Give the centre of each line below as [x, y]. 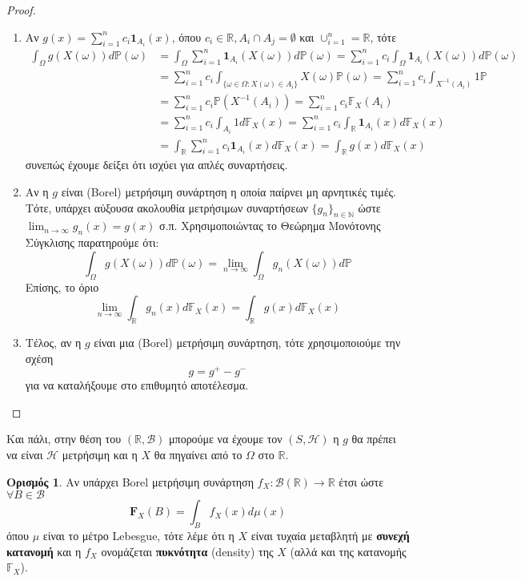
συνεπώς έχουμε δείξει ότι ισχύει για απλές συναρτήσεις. [156, 165]
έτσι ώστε [361, 481]
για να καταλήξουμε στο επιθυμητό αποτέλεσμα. [137, 385]
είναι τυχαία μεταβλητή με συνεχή [330, 536]
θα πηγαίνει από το [198, 455]
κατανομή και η [44, 551]
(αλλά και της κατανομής [348, 551]
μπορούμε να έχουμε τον [226, 439]
